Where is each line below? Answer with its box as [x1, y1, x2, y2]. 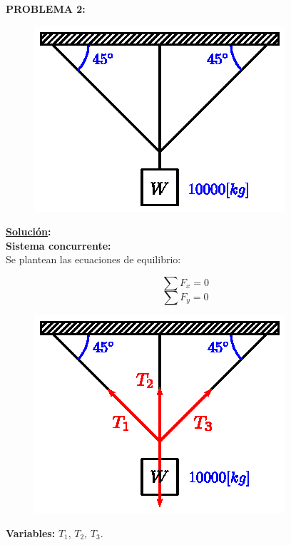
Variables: [6, 525, 56, 540]
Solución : [6, 224, 51, 239]
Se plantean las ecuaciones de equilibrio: [6, 252, 181, 267]
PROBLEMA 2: [6, 1, 86, 16]
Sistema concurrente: [6, 238, 111, 253]
